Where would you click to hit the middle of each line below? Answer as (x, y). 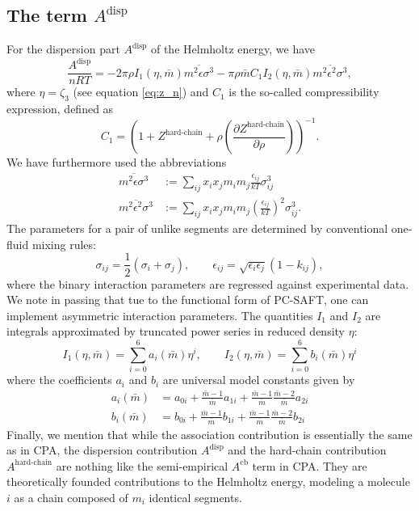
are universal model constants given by (259, 380)
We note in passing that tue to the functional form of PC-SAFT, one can (188, 300)
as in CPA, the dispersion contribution (102, 450)
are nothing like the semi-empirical (142, 465)
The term (47, 15)
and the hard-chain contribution (307, 450)
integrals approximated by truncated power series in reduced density (176, 331)
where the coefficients (59, 380)
